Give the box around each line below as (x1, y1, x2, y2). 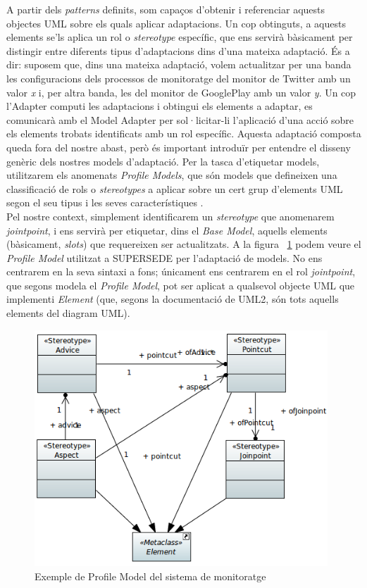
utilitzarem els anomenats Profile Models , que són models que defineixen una (6, 168, 337, 182)
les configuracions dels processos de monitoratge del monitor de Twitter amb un (6, 70, 351, 85)
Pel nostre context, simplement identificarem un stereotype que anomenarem (6, 208, 335, 223)
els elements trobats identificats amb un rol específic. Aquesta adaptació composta (6, 126, 361, 141)
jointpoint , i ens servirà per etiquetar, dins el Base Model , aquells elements (6, 223, 328, 237)
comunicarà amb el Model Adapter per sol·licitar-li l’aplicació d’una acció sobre (6, 112, 354, 127)
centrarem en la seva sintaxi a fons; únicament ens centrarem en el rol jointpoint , (6, 264, 356, 279)
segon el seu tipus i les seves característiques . (6, 195, 204, 210)
